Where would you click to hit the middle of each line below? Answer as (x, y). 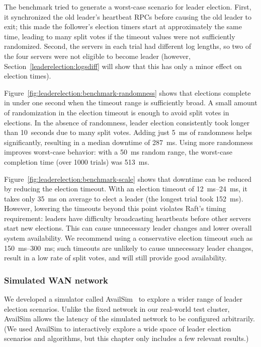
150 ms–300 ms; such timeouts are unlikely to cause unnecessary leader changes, (129, 248)
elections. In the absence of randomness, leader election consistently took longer (127, 122)
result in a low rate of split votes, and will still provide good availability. (115, 258)
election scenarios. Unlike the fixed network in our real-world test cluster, (117, 308)
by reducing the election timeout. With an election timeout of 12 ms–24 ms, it (126, 189)
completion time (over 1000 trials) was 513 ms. (77, 161)
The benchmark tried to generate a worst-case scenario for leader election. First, (128, 7)
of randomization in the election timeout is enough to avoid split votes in (117, 112)
